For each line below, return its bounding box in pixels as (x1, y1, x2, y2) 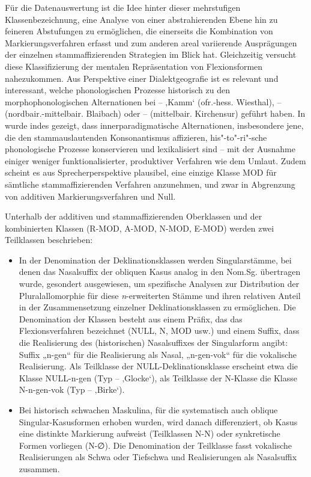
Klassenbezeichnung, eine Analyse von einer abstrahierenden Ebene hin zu (5, 13, 278, 25)
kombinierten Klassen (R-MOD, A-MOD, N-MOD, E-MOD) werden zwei (5, 221, 274, 234)
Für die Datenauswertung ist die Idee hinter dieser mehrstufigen (5, 1, 241, 13)
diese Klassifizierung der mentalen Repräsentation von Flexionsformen (5, 60, 263, 72)
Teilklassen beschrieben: (5, 233, 93, 246)
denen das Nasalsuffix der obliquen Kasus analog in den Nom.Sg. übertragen (19, 265, 301, 278)
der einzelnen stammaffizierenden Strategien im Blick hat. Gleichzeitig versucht (5, 48, 297, 61)
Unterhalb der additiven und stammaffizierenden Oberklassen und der (5, 210, 262, 223)
